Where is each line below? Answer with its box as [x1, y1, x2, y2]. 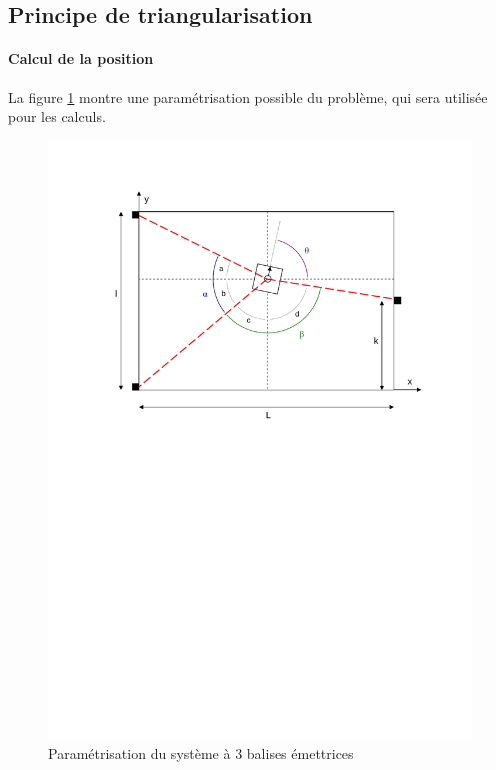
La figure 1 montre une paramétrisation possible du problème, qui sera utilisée [8, 86, 488, 107]
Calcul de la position [8, 48, 154, 69]
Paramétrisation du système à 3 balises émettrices [48, 743, 354, 764]
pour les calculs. [8, 106, 106, 127]
